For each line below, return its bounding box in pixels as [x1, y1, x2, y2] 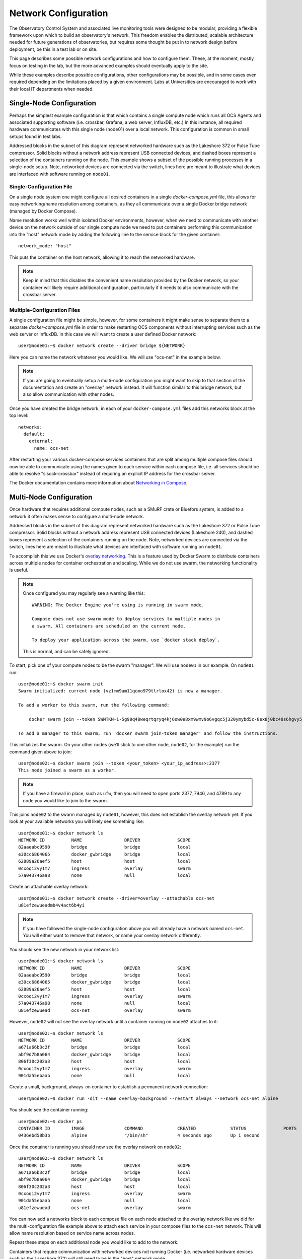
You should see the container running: [9, 1107, 89, 1113]
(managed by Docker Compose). [9, 208, 78, 214]
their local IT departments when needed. [9, 86, 94, 92]
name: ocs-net [34, 445, 69, 451]
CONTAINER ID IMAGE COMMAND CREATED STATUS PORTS [18, 1126, 297, 1131]
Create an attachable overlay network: [9, 884, 89, 890]
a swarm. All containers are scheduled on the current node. [32, 623, 186, 629]
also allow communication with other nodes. [23, 391, 114, 397]
